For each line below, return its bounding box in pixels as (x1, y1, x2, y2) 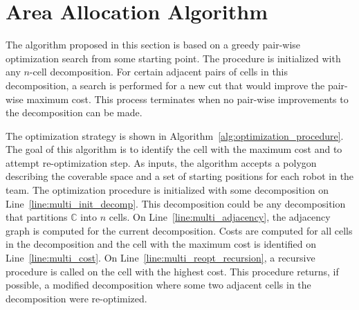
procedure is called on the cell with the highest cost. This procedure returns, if (6, 264, 339, 278)
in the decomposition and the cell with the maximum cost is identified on (6, 237, 316, 251)
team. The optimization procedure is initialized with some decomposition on (6, 183, 329, 197)
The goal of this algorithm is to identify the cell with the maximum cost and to (6, 142, 342, 156)
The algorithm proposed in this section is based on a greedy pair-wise (6, 37, 301, 52)
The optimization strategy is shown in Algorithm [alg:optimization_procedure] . (6, 128, 344, 143)
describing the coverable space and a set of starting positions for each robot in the (6, 169, 354, 183)
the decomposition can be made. (6, 105, 142, 120)
